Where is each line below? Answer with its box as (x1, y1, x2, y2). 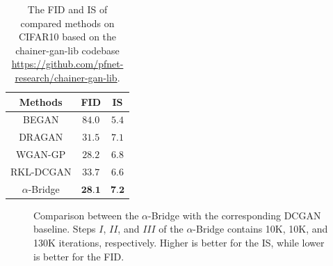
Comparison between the (33, 208, 139, 222)
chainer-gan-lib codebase (15, 42, 120, 57)
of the (159, 221, 184, 236)
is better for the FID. (33, 249, 124, 263)
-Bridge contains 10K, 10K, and (193, 221, 328, 236)
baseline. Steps (33, 221, 96, 236)
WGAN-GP (16, 147, 66, 162)
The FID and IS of (27, 2, 108, 16)
